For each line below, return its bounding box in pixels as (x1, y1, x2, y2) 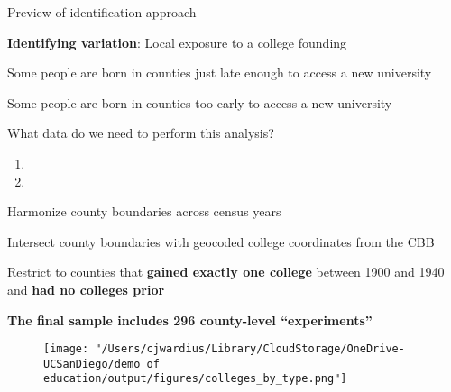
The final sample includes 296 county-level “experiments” (7, 310, 373, 329)
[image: (43, 342, 89, 356)
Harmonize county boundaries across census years (7, 202, 281, 221)
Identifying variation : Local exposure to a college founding (7, 32, 347, 51)
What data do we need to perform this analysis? (7, 123, 274, 142)
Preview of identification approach (7, 3, 197, 21)
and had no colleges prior (7, 279, 165, 298)
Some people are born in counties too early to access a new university (7, 93, 392, 112)
